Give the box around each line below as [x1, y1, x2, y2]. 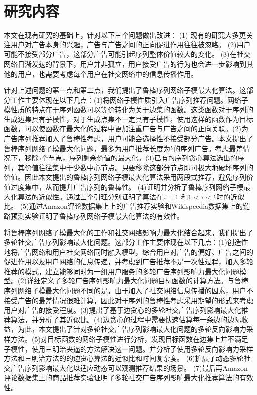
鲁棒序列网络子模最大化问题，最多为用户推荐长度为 [4, 143, 170, 153]
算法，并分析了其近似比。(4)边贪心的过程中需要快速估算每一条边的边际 [10, 314, 241, 324]
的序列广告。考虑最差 [173, 143, 243, 153]
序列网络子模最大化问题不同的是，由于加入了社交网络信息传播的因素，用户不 [4, 285, 253, 295]
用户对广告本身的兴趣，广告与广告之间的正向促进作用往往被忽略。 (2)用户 [10, 39, 251, 49]
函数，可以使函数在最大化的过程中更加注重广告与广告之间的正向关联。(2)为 [4, 123, 248, 134]
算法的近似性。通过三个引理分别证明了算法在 [17, 191, 163, 201]
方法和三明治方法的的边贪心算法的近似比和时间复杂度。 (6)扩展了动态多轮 [4, 353, 244, 363]
